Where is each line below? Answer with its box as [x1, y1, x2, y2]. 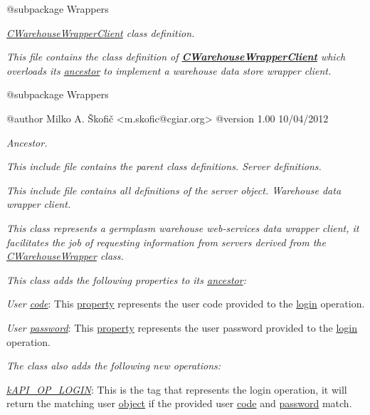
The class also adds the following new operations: [6, 358, 221, 373]
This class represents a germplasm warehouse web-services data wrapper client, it [6, 220, 359, 235]
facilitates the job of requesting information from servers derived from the [6, 234, 326, 249]
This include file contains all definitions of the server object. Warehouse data [6, 182, 342, 197]
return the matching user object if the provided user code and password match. [6, 396, 352, 411]
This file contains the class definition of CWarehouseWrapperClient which [6, 49, 346, 64]
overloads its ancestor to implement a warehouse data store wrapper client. [6, 63, 332, 78]
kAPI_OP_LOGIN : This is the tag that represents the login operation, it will [6, 382, 347, 396]
